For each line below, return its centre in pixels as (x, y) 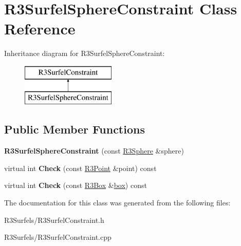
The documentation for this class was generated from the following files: (117, 203)
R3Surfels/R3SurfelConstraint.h (54, 220)
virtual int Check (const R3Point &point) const (80, 168)
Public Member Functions (75, 129)
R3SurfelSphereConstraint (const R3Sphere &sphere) (94, 151)
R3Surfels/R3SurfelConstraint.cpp (58, 237)
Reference (40, 29)
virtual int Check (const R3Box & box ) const (76, 185)
